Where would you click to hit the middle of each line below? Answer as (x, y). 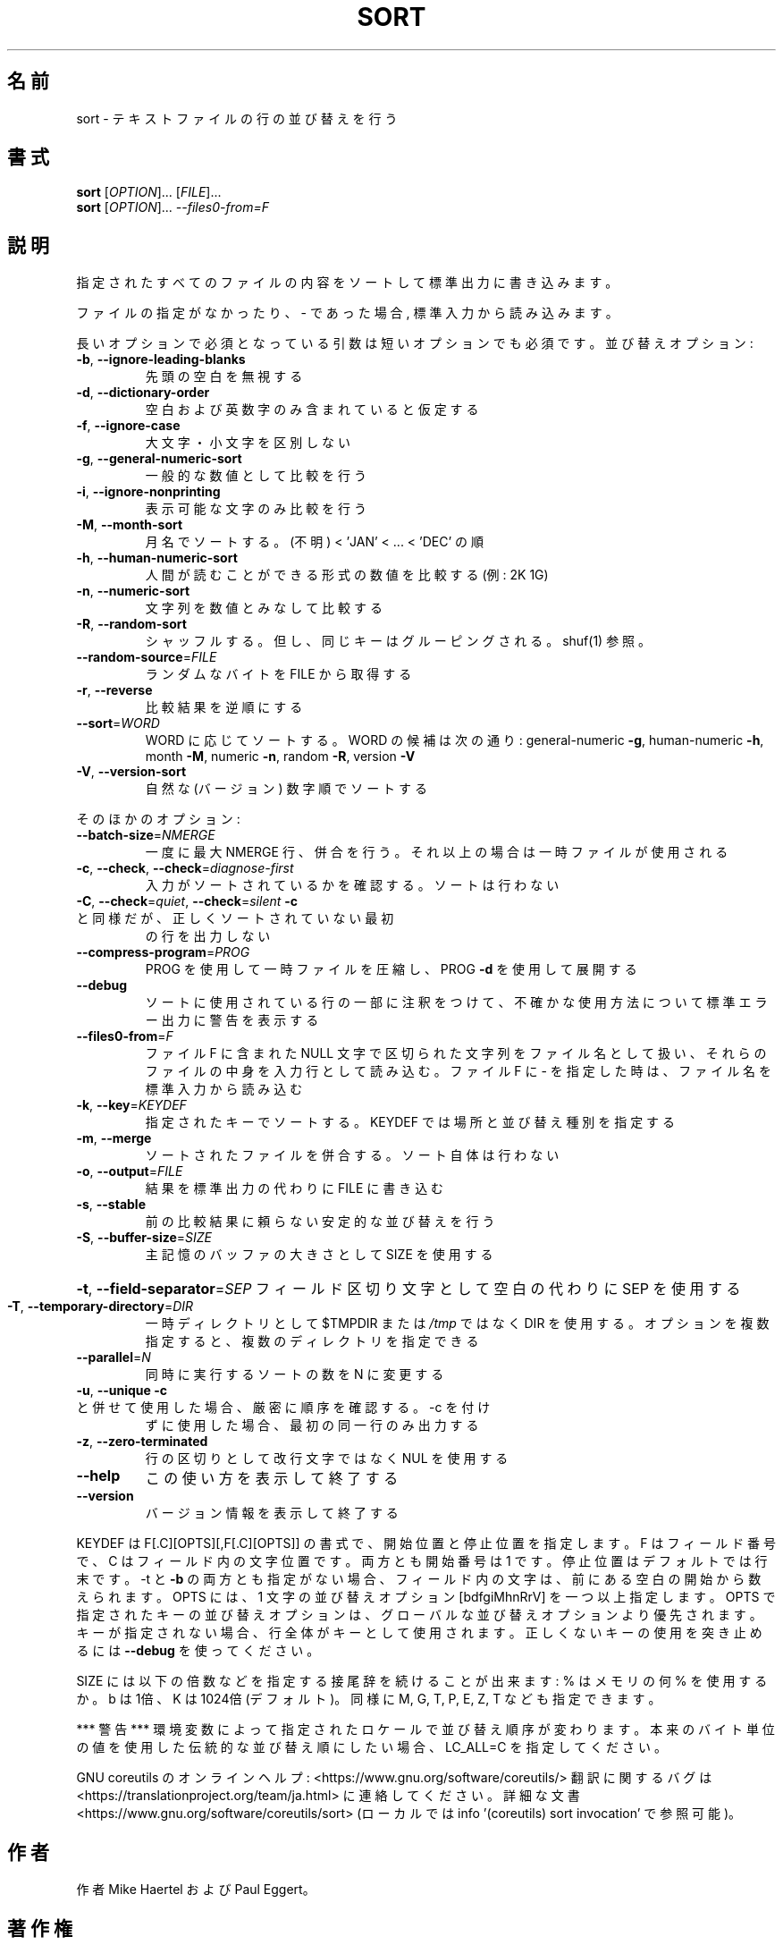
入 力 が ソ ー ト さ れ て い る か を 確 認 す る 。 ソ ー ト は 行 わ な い (352, 885)
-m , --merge (114, 1138)
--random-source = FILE (147, 657)
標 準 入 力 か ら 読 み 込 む (224, 1089)
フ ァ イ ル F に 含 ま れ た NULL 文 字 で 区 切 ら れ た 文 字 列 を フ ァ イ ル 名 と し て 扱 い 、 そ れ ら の (456, 1053)
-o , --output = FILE (130, 1171)
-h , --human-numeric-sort (157, 558)
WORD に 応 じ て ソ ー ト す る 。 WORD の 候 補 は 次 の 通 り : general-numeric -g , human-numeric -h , (455, 740)
